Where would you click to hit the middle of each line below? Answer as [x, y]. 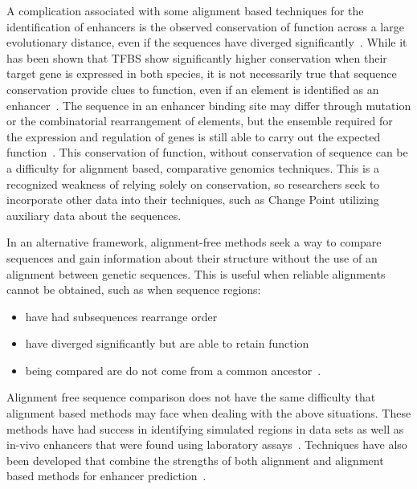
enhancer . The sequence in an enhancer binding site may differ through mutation [209, 105]
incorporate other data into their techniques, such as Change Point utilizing [193, 200]
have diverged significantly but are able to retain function [167, 343]
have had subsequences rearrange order [121, 316]
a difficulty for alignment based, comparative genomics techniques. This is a [193, 167]
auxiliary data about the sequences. [94, 215]
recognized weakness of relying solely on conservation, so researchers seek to [193, 183]
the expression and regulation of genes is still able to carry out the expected [194, 136]
